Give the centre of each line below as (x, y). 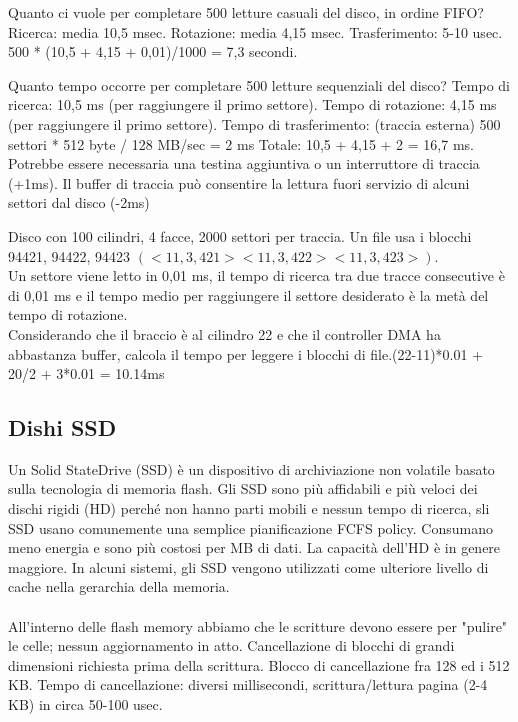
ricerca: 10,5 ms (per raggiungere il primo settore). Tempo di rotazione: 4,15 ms (252, 104)
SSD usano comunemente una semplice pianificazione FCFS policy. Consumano (250, 527)
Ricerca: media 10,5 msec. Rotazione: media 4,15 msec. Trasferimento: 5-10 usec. (255, 31)
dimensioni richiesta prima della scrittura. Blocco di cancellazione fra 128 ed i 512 (259, 664)
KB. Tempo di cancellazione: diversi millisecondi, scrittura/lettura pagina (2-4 (248, 684)
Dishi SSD (62, 427)
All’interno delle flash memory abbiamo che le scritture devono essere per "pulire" (258, 625)
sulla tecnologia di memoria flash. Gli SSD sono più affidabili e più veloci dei (243, 488)
